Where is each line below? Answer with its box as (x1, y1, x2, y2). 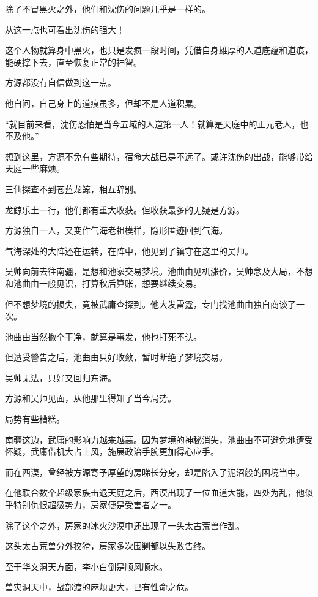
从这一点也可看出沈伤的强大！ (5, 23, 125, 36)
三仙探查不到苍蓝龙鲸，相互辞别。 (5, 182, 142, 195)
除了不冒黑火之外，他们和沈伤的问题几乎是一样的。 (5, 2, 210, 15)
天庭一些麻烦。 (5, 162, 65, 175)
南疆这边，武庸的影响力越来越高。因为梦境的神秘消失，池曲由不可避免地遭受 (5, 433, 313, 446)
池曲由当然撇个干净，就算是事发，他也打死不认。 (5, 330, 202, 343)
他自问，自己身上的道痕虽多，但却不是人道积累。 (5, 96, 202, 109)
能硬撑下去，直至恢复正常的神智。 (5, 55, 142, 68)
